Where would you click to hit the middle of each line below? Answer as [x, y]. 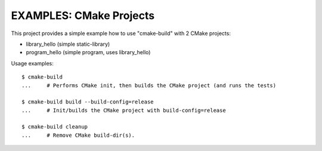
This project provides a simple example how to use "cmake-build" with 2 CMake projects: [121, 33]
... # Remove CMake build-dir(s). [78, 135]
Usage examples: [32, 63]
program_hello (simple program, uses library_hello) [88, 52]
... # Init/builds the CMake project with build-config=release [124, 110]
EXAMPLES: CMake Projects [83, 15]
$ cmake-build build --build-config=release [88, 102]
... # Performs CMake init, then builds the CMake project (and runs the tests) [149, 85]
